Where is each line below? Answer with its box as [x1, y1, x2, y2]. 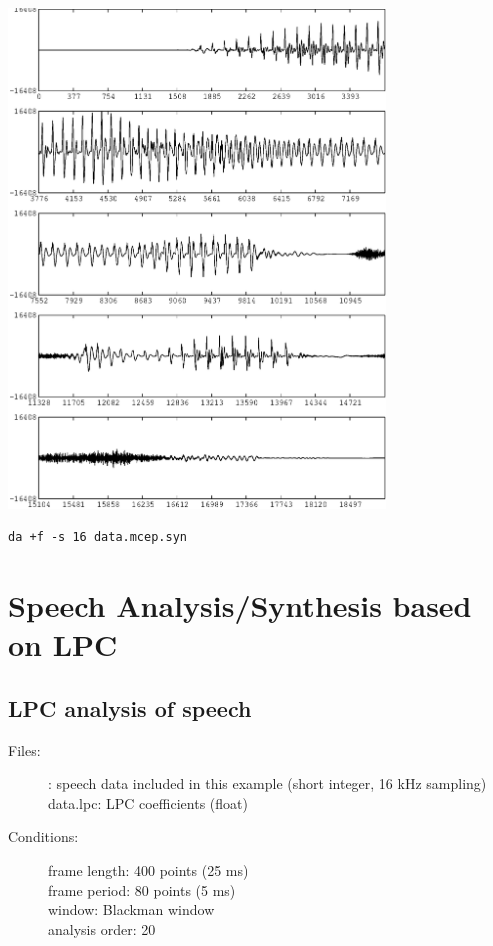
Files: [8, 739, 41, 760]
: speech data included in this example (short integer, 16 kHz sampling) [48, 773, 487, 794]
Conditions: [8, 826, 79, 847]
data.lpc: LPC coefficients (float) [48, 792, 248, 813]
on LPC [8, 624, 118, 665]
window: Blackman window [48, 899, 215, 920]
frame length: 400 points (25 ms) [48, 859, 249, 880]
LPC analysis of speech [8, 692, 252, 723]
